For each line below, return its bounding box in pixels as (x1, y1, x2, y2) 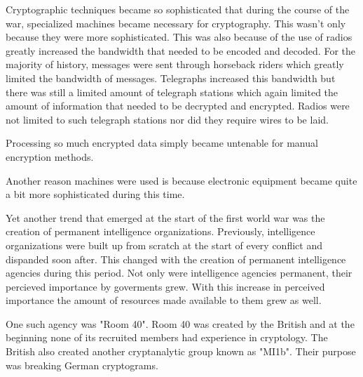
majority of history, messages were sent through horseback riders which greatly (6, 57, 344, 72)
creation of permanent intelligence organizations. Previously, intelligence (6, 224, 315, 239)
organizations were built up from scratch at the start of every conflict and (6, 237, 322, 252)
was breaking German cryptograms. (6, 357, 158, 372)
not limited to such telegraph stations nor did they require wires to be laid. (6, 112, 329, 126)
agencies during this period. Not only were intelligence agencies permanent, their (6, 265, 352, 280)
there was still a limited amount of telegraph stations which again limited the (6, 84, 338, 99)
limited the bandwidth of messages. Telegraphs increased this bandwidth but (6, 70, 336, 85)
